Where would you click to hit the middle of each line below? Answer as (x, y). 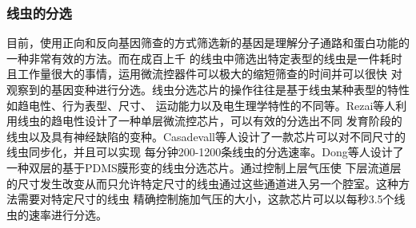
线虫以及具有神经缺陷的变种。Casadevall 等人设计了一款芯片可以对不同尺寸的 (206, 136)
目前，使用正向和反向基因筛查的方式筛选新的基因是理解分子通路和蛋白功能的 (208, 43)
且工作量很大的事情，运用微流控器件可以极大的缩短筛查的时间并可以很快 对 (204, 74)
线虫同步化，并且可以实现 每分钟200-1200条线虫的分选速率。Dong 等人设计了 (205, 152)
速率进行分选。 (68, 214)
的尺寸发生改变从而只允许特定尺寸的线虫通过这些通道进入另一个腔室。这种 (202, 183)
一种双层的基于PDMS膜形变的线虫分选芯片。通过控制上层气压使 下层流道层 (204, 167)
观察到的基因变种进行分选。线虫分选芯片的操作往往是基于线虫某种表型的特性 (208, 89)
